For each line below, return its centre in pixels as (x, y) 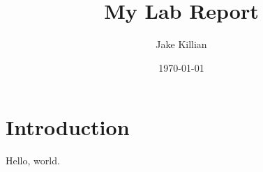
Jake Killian (181, 44)
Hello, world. (33, 161)
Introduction (68, 127)
